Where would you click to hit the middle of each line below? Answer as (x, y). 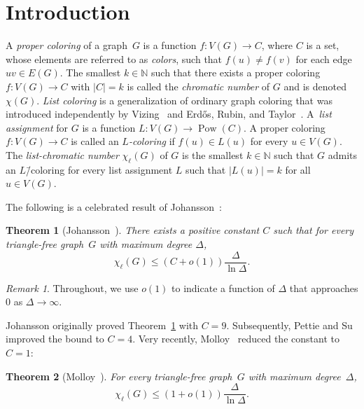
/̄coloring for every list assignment (99, 169)
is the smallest (213, 154)
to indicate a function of (223, 287)
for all (298, 169)
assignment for (37, 127)
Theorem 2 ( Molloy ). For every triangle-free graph (119, 376)
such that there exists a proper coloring (236, 72)
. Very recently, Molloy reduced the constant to (236, 339)
